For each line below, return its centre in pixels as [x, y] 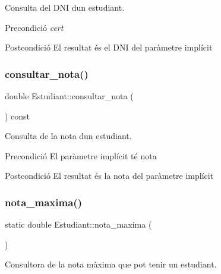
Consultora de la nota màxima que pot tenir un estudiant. [111, 264]
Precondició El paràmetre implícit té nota [81, 155]
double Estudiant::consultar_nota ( [69, 96]
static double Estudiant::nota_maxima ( [78, 224]
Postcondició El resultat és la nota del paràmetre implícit [109, 176]
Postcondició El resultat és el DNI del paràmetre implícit [109, 47]
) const [18, 116]
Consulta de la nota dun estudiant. [68, 136]
